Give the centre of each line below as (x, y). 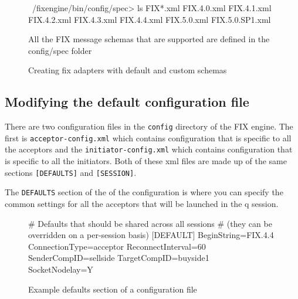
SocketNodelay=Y (61, 269)
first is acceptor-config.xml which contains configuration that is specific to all (148, 137)
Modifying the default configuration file (127, 102)
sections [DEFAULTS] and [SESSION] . (71, 172)
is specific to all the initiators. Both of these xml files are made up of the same (146, 161)
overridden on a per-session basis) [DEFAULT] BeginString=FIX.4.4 (151, 235)
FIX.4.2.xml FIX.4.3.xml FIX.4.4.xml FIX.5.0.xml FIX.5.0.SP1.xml (150, 19)
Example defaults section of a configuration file (113, 289)
